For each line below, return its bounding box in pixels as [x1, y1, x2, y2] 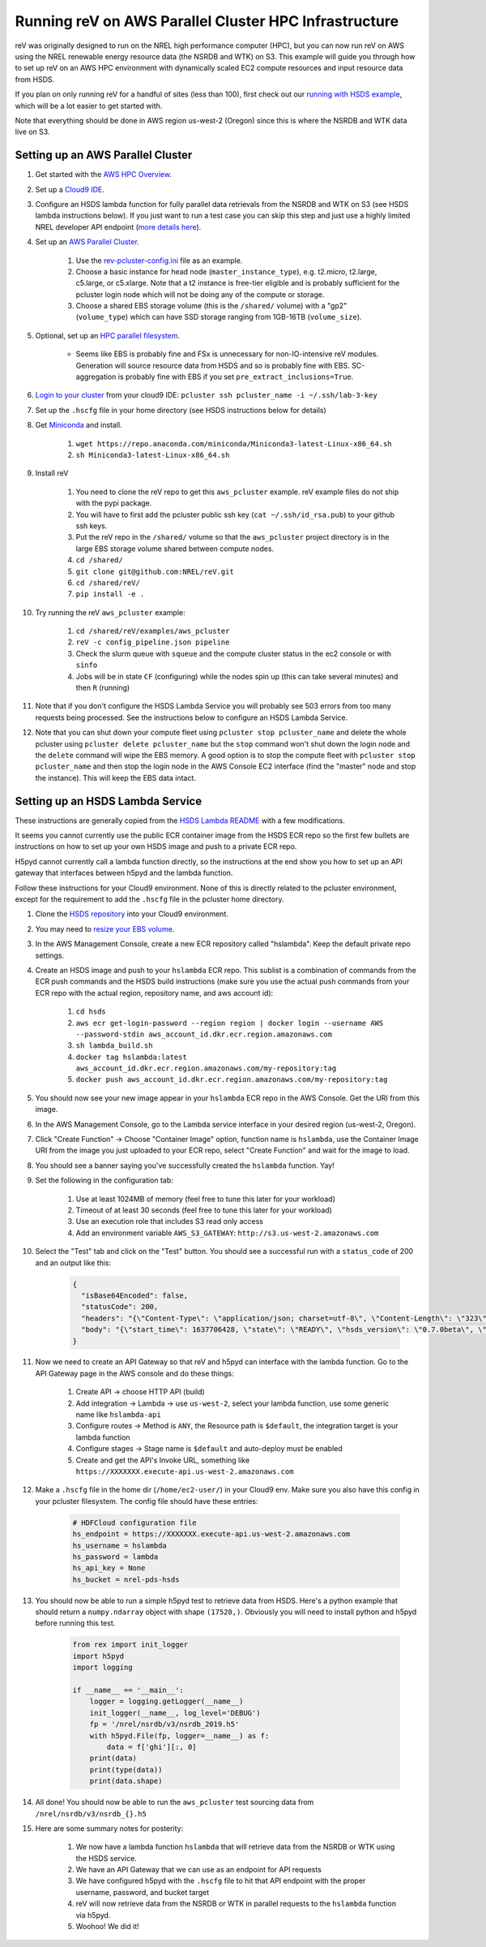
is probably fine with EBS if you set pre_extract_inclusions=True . [117, 372, 354, 381]
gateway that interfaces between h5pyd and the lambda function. [15, 868, 233, 878]
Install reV [35, 468, 69, 478]
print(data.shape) [89, 1777, 163, 1785]
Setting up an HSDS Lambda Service [15, 794, 202, 808]
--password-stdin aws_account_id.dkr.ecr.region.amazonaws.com [75, 1029, 332, 1039]
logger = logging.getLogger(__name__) [89, 1697, 244, 1706]
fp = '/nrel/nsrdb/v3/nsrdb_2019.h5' [89, 1720, 240, 1729]
